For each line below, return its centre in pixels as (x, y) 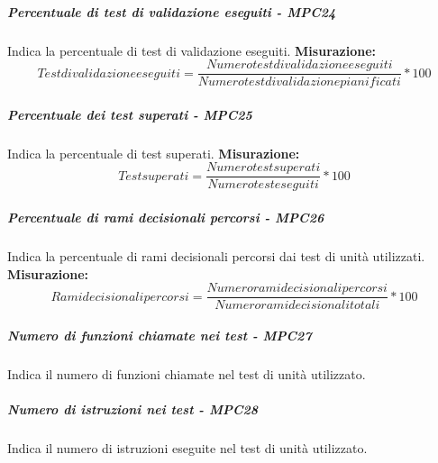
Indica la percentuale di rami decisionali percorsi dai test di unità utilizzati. (216, 256)
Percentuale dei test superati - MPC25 (130, 114)
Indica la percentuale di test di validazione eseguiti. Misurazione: (192, 50)
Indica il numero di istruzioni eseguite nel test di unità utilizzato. (187, 447)
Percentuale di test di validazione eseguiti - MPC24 (172, 11)
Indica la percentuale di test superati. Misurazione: (154, 153)
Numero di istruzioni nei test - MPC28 (133, 409)
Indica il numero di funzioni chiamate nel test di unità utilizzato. (187, 373)
